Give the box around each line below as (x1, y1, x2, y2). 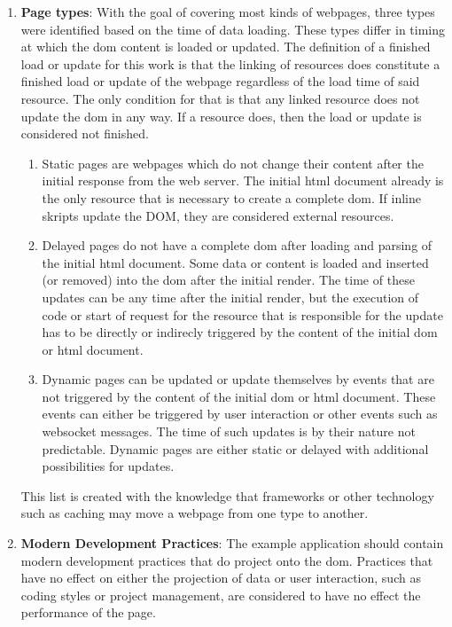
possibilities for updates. (42, 457, 175, 475)
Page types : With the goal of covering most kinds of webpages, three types (20, 3, 435, 20)
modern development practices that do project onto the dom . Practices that (20, 551, 433, 569)
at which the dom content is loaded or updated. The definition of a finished (20, 37, 431, 56)
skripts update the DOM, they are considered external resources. (42, 206, 394, 224)
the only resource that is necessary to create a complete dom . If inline (42, 188, 422, 207)
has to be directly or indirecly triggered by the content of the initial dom (42, 323, 438, 341)
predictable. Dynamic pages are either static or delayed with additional (42, 439, 429, 458)
